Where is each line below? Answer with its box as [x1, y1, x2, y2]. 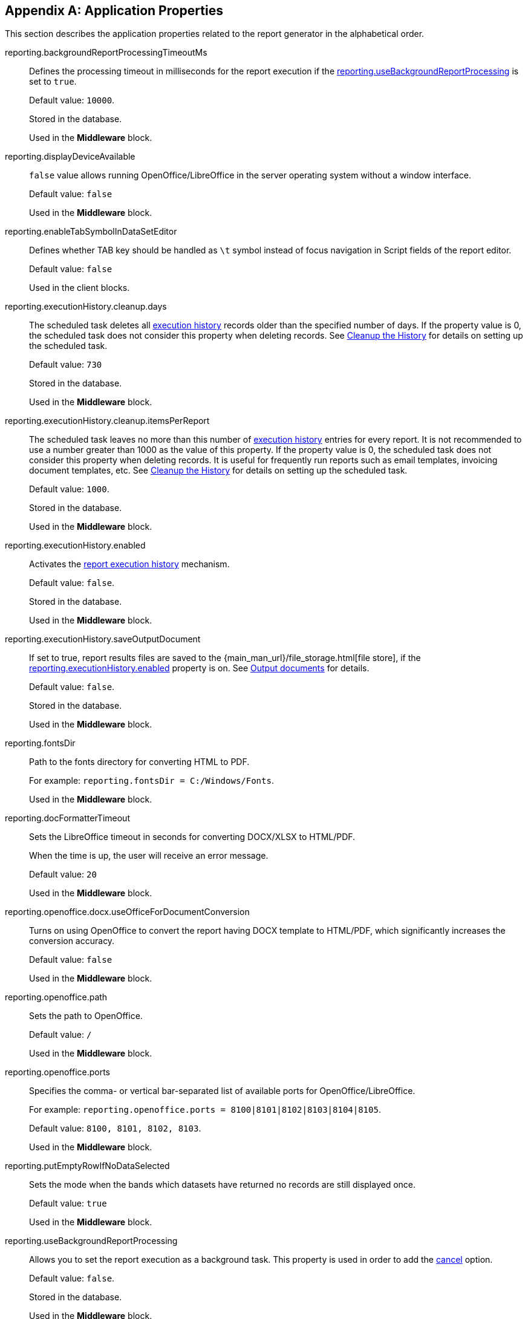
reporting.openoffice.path [5, 992, 108, 1003]
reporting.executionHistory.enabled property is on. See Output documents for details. [29, 663, 370, 674]
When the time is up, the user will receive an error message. [29, 850, 269, 861]
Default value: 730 [29, 359, 102, 370]
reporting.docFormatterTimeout [5, 813, 130, 824]
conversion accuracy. [29, 936, 115, 946]
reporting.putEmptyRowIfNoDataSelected [5, 1161, 170, 1171]
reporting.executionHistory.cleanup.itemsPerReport [5, 415, 210, 426]
